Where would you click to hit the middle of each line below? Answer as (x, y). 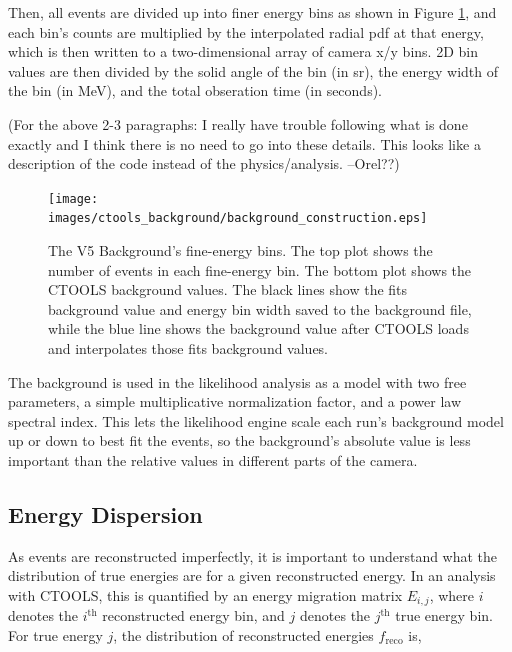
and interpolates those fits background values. (188, 348)
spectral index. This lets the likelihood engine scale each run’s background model (256, 420)
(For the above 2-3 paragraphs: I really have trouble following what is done (238, 123)
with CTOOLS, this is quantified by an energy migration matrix (205, 594)
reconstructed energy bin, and (193, 615)
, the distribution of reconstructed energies (243, 635)
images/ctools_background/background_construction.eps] (238, 218)
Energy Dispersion (105, 513)
